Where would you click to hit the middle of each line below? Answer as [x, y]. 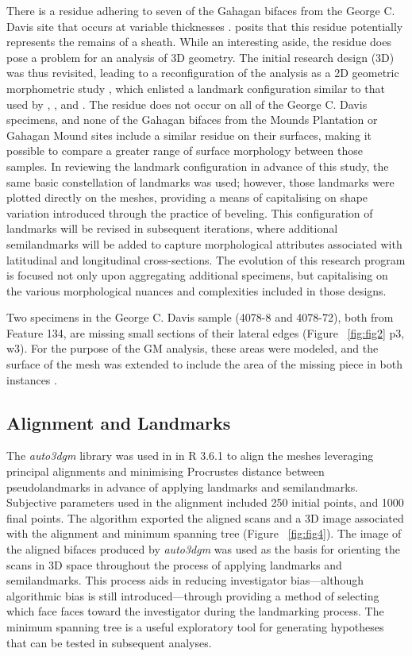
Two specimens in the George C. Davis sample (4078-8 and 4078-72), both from [200, 317]
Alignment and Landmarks [119, 422]
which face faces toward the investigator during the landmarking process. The [195, 611]
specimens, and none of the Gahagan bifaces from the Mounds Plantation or [192, 120]
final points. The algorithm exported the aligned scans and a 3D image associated [205, 517]
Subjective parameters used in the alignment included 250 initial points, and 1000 [205, 502]
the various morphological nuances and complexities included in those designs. [196, 290]
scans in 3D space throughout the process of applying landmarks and [174, 564]
